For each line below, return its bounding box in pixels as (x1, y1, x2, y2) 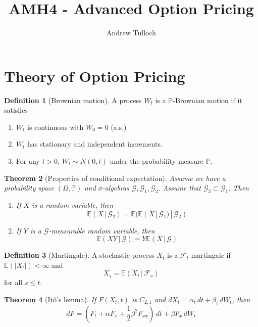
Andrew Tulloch (106, 27, 157, 38)
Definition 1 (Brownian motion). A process (4, 95, 142, 105)
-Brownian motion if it (173, 95, 242, 105)
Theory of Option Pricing (4, 65, 185, 86)
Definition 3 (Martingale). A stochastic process (4, 250, 154, 260)
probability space (4, 182, 54, 193)
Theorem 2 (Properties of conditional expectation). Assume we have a (4, 172, 226, 183)
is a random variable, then (32, 200, 114, 210)
